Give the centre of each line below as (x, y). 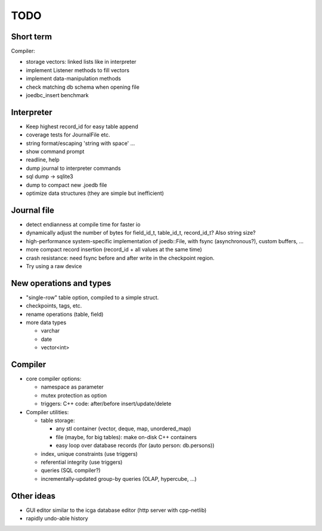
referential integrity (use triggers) (82, 462)
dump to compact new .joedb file (66, 185)
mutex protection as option (74, 395)
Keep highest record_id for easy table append (82, 126)
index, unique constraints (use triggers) (89, 454)
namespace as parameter (72, 387)
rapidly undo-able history (57, 518)
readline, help (43, 160)
